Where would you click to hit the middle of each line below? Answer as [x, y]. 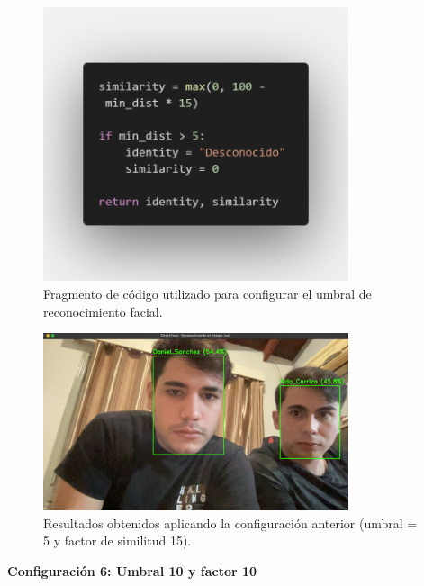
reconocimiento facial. [103, 311]
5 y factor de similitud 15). [117, 541]
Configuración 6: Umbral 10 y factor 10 [132, 570]
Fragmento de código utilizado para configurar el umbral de [207, 294]
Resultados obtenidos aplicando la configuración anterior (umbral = [230, 523]
